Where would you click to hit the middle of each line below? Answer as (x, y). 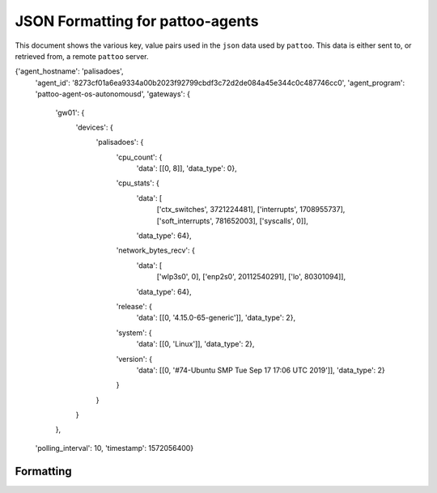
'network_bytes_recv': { (156, 250)
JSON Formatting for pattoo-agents (137, 21)
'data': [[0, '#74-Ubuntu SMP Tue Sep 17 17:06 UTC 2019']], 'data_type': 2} (261, 370)
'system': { (134, 333)
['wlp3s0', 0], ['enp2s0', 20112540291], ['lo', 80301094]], (251, 277)
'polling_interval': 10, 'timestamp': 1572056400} (115, 448)
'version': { (134, 359)
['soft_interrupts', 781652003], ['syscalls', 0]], (233, 221)
